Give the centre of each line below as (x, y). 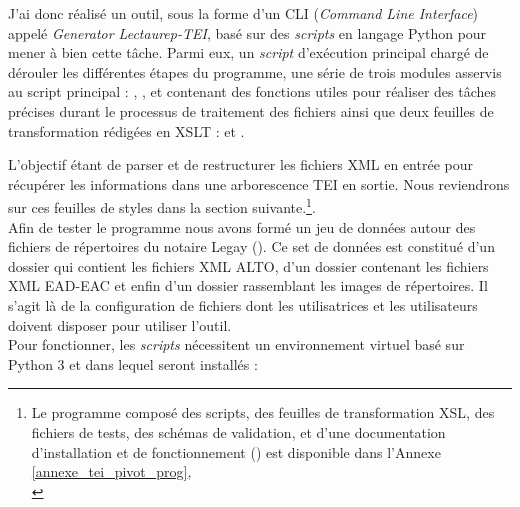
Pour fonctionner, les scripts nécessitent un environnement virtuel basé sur (236, 344)
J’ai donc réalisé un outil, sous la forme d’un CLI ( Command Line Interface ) (243, 13)
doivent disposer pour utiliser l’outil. (120, 324)
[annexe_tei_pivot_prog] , (111, 471)
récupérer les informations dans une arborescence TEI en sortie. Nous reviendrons (259, 183)
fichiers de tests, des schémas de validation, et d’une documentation (238, 431)
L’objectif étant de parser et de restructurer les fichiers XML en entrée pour (240, 164)
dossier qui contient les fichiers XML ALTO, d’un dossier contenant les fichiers (248, 265)
